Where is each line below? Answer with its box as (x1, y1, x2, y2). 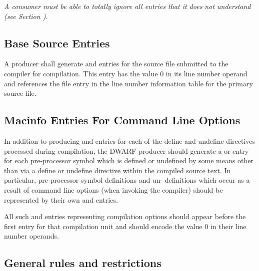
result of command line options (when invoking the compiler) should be (4, 184, 223, 195)
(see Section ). (4, 10, 48, 21)
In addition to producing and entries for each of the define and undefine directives (4, 135, 255, 146)
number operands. (4, 231, 59, 241)
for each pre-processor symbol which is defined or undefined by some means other (4, 155, 253, 166)
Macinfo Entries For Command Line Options (4, 112, 240, 128)
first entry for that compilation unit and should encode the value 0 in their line (4, 221, 246, 231)
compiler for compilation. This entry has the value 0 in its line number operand (4, 68, 247, 78)
